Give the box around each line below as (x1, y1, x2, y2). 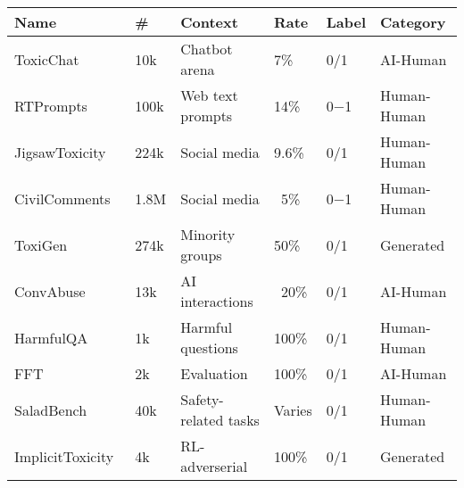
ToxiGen (14, 234, 68, 255)
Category (380, 12, 446, 32)
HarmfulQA (14, 327, 88, 348)
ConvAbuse (14, 280, 86, 302)
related (180, 409, 224, 430)
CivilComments (14, 187, 111, 209)
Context (180, 12, 238, 32)
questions (180, 337, 238, 358)
